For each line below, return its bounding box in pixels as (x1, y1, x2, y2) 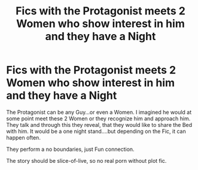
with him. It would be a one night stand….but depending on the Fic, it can (6, 127, 187, 135)
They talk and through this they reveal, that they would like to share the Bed (6, 121, 193, 128)
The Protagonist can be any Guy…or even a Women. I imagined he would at (6, 108, 192, 116)
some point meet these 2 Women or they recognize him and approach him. (6, 115, 191, 122)
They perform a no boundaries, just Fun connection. (6, 145, 135, 153)
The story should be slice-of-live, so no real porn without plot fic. (6, 157, 167, 164)
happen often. (6, 133, 41, 141)
